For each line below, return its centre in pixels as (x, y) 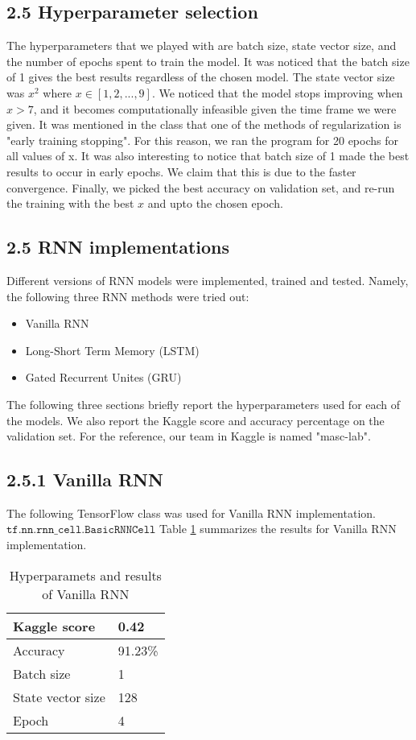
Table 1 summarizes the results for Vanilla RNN (278, 529)
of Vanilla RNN (86, 593)
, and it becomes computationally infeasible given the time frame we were (215, 108)
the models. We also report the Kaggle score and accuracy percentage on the (196, 420)
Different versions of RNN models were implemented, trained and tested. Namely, (208, 280)
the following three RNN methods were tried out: (128, 296)
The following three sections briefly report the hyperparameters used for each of (204, 404)
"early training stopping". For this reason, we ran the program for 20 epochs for (202, 140)
